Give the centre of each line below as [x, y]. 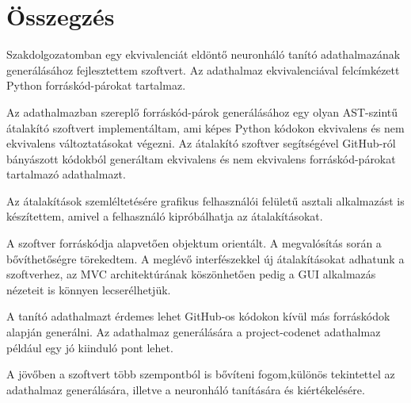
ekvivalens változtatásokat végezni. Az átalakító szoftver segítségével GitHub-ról [201, 143]
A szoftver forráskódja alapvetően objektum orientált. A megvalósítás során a [194, 243]
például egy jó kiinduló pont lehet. [90, 347]
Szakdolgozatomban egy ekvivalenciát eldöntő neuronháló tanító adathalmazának [204, 54]
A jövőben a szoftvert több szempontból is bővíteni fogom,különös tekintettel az [201, 374]
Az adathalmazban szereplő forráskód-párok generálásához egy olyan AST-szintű [202, 111]
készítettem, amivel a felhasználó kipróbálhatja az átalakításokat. [165, 216]
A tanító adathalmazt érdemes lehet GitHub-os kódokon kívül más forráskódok [198, 316]
